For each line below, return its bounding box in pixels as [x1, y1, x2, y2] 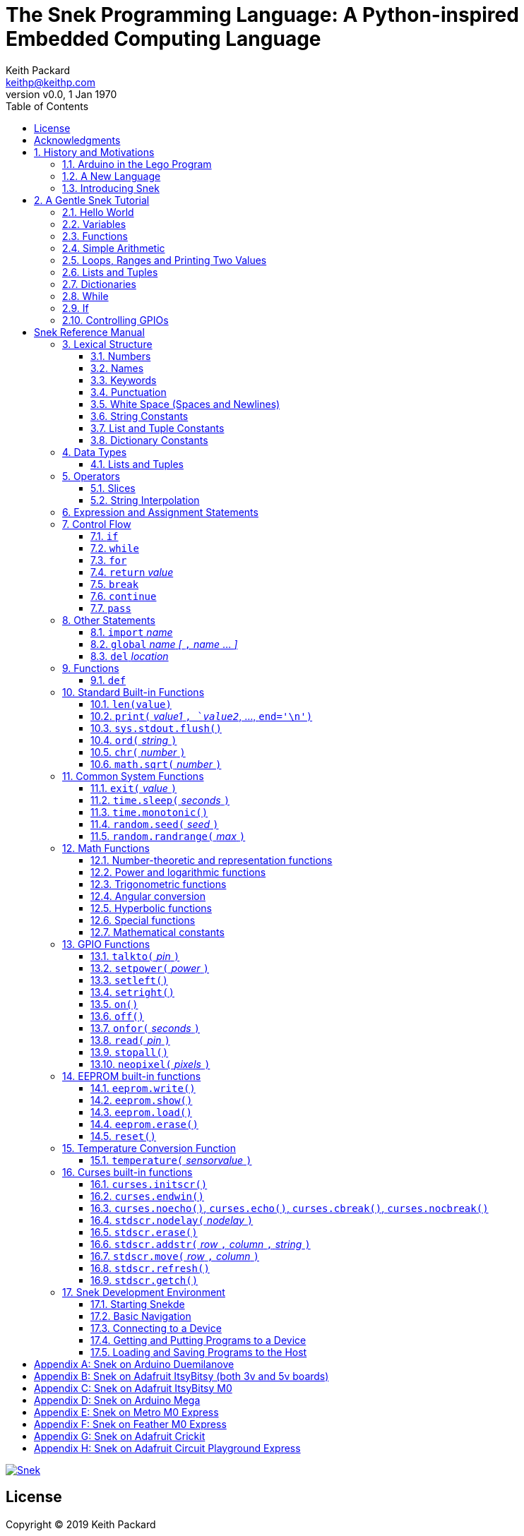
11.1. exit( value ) [90, 781, 177, 794]
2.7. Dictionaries [62, 277, 136, 290]
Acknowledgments [34, 133, 121, 146]
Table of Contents [6, 100, 89, 112]
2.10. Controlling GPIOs [62, 313, 169, 326]
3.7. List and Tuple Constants [90, 421, 225, 434]
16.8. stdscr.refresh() [90, 1261, 210, 1274]
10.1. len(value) [90, 697, 172, 710]
